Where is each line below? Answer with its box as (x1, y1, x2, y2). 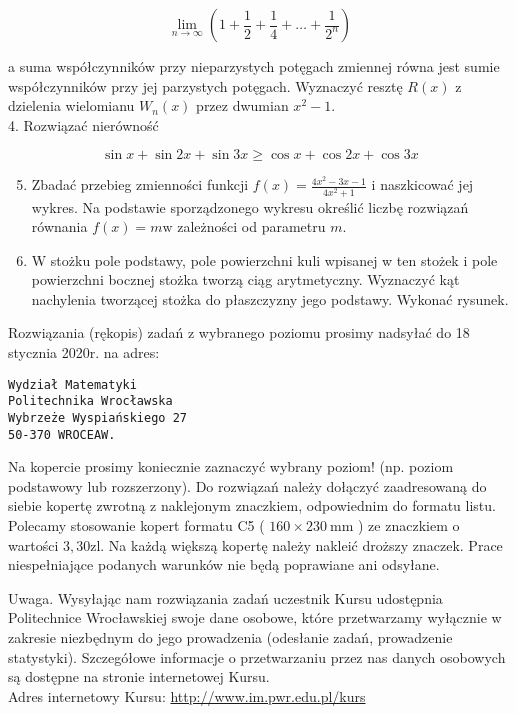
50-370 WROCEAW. (8, 427, 116, 442)
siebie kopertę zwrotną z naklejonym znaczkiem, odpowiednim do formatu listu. (8, 495, 496, 516)
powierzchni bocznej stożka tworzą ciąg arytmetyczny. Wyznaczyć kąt (31, 269, 460, 290)
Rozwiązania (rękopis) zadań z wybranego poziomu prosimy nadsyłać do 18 (8, 322, 470, 343)
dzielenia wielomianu (8, 95, 135, 116)
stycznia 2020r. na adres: (8, 342, 160, 363)
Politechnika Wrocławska (8, 394, 173, 409)
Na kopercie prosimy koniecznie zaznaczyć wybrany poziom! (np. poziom (8, 456, 454, 477)
